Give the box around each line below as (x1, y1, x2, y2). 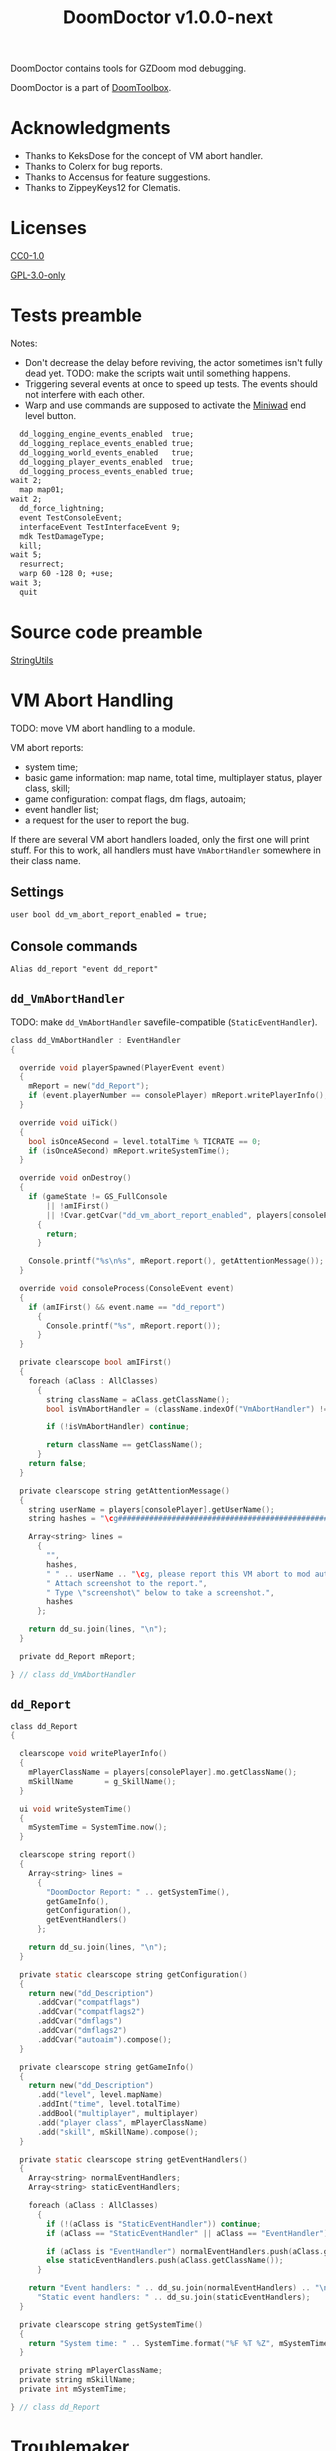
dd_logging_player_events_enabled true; (19, 457, 195, 467)
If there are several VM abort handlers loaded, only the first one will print (10, 833, 310, 845)
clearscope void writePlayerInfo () (19, 1749, 168, 1759)
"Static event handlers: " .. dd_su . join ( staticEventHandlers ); (36, 2292, 311, 2302)
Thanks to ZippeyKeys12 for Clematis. (24, 182, 182, 194)
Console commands (10, 937, 138, 955)
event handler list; (24, 803, 99, 815)
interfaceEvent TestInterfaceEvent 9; (19, 522, 182, 532)
